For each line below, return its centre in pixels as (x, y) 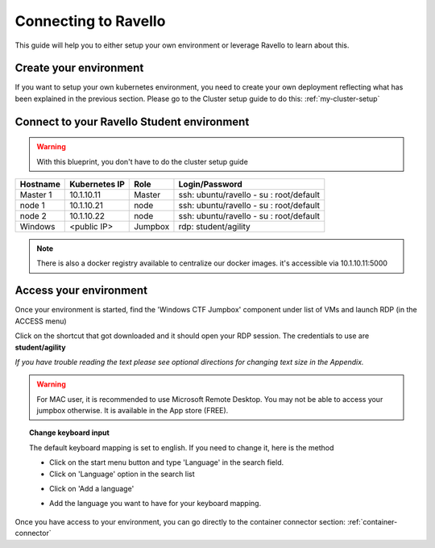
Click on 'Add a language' (92, 489)
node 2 (33, 216)
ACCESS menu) (41, 321)
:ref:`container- (372, 521)
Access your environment (81, 291)
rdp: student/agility (214, 227)
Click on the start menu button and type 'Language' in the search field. (167, 462)
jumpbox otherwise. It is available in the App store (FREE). (133, 411)
